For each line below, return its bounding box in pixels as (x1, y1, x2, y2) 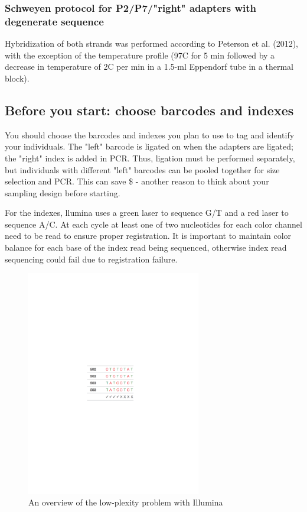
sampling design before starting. (5, 186, 120, 199)
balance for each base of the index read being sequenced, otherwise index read (5, 241, 287, 254)
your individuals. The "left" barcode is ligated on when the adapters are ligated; (5, 140, 293, 153)
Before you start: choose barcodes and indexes (5, 101, 294, 119)
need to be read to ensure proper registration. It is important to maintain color (5, 229, 292, 242)
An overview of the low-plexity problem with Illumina (28, 495, 223, 508)
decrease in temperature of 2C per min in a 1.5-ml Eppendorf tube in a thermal (5, 60, 293, 73)
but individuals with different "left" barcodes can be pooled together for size (5, 163, 280, 176)
